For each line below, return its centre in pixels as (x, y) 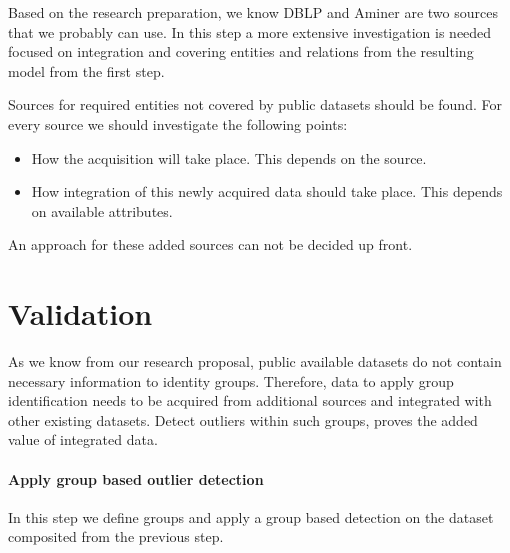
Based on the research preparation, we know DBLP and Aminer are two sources (253, 12)
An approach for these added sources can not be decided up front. (210, 244)
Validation (80, 313)
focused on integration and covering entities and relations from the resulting (241, 51)
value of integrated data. (83, 439)
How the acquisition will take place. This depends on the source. (229, 157)
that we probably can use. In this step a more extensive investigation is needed (250, 31)
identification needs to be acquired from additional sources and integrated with (250, 400)
